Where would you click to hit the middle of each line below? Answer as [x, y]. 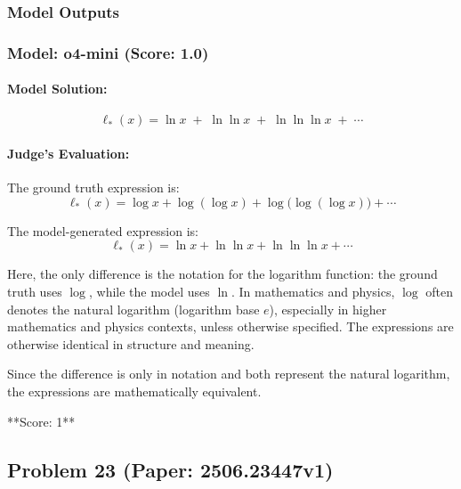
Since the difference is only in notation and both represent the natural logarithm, [229, 374]
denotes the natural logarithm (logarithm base [133, 309]
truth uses [35, 292]
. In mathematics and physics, [313, 292]
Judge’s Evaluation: [69, 154]
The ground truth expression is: [93, 187]
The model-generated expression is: [103, 230]
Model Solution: [57, 89]
